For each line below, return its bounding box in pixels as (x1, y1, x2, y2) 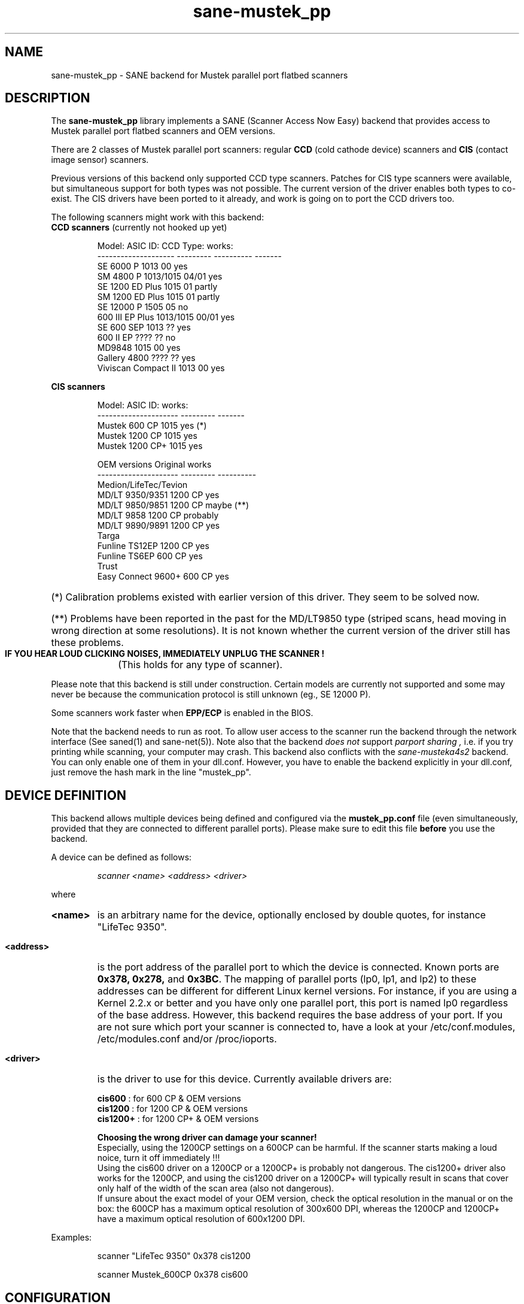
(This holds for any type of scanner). (118, 659, 283, 671)
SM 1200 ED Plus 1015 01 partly (97, 292, 220, 302)
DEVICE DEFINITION (5, 787, 126, 803)
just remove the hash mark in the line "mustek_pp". (51, 767, 251, 778)
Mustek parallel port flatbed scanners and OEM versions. (51, 126, 276, 137)
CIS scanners (51, 381, 105, 392)
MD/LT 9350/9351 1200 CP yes (97, 490, 220, 501)
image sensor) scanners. (51, 154, 149, 165)
